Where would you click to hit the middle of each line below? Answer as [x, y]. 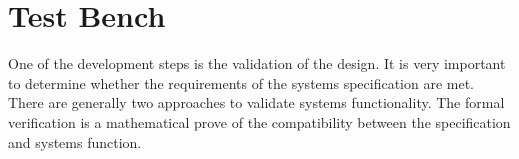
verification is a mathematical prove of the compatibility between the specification [259, 121]
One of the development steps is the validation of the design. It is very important [257, 63]
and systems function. [75, 141]
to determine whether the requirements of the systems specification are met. [241, 82]
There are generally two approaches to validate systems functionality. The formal [256, 102]
